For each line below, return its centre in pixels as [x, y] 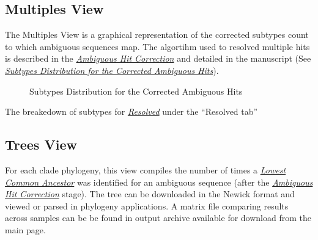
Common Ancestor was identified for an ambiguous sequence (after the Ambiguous [159, 182]
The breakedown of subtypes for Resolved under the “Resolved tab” [131, 111]
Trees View [41, 144]
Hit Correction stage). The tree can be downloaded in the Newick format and [150, 194]
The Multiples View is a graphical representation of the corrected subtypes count [157, 35]
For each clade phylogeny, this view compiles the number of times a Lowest [146, 169]
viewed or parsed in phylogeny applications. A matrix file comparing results [147, 205]
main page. [25, 229]
